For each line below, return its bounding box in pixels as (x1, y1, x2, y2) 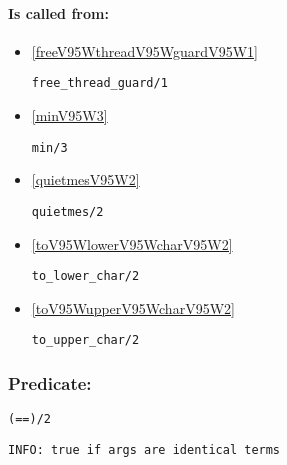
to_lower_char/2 (31, 269, 140, 284)
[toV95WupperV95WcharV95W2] (31, 297, 235, 318)
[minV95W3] (31, 105, 108, 126)
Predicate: (8, 370, 92, 395)
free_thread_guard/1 (31, 76, 168, 91)
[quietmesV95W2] (31, 169, 140, 190)
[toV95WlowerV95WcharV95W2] (31, 233, 233, 254)
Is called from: (8, 2, 109, 23)
